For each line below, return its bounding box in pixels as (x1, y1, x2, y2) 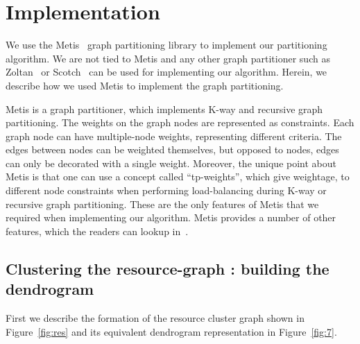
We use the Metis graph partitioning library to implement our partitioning (6, 37, 327, 52)
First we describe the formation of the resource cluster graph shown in (6, 311, 305, 325)
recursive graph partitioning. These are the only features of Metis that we (6, 196, 319, 211)
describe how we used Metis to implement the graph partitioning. (6, 78, 284, 92)
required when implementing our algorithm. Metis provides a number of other (6, 210, 336, 225)
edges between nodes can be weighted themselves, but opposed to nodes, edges (6, 142, 339, 157)
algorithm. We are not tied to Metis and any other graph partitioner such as (6, 51, 330, 65)
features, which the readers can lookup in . (6, 223, 189, 238)
